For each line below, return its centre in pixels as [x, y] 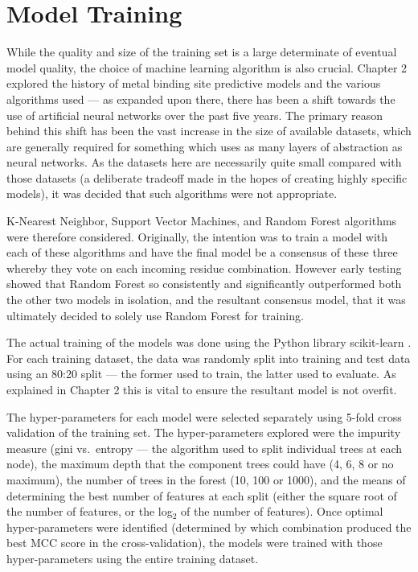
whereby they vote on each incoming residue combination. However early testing [204, 267]
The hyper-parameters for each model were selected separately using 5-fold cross [204, 416]
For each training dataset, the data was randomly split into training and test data [209, 358]
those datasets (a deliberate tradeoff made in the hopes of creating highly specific [207, 177]
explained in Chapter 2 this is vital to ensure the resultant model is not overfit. [202, 389]
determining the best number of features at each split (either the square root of [202, 495]
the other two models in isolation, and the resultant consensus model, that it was [206, 300]
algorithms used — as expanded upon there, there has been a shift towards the [201, 99]
